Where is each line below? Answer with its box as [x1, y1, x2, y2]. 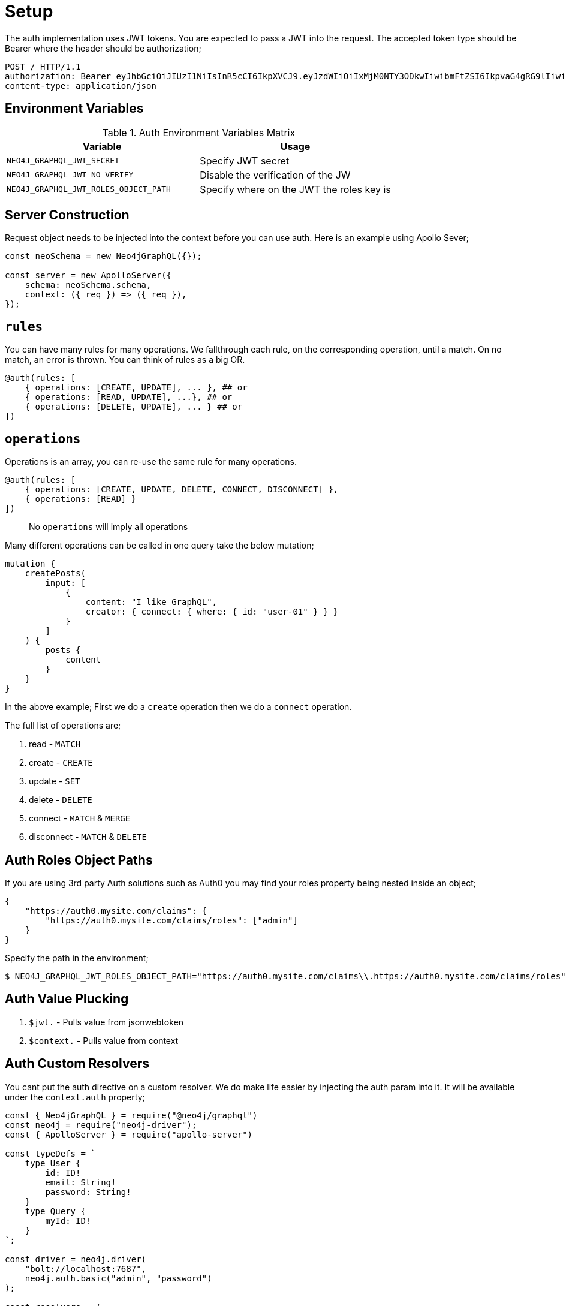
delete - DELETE [29, 795, 92, 805]
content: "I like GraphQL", [85, 597, 218, 607]
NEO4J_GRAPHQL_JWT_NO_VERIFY [7, 170, 134, 180]
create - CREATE [29, 757, 93, 768]
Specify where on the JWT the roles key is [200, 183, 391, 195]
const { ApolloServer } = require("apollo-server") [5, 1129, 253, 1139]
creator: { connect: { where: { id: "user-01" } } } [85, 607, 339, 617]
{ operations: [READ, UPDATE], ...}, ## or [25, 392, 233, 402]
